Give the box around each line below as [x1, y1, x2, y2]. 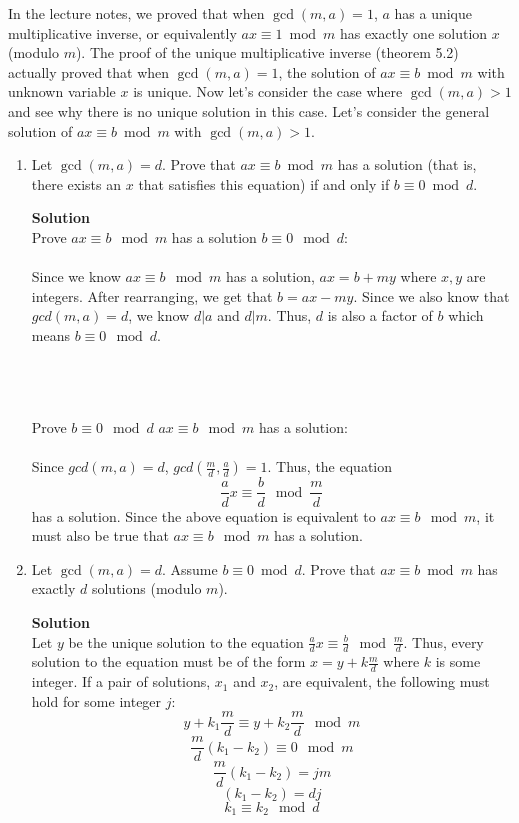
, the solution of [278, 61, 376, 82]
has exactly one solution [339, 22, 488, 43]
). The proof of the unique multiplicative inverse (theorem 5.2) [75, 42, 459, 63]
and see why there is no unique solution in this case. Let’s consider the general [8, 100, 490, 121]
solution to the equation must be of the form [31, 651, 306, 672]
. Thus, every [403, 631, 484, 652]
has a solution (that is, [337, 154, 477, 175]
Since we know [31, 266, 121, 287]
